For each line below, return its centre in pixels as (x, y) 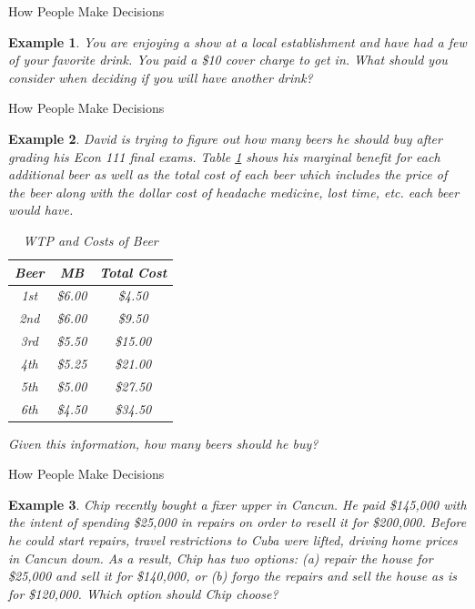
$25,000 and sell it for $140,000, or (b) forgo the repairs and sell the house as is (232, 576)
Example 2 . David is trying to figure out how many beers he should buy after (225, 138)
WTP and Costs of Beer (91, 240)
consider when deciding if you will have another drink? (161, 77)
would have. (41, 210)
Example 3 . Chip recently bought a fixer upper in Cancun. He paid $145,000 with (237, 504)
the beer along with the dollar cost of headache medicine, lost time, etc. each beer (234, 192)
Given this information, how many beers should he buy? (163, 443)
